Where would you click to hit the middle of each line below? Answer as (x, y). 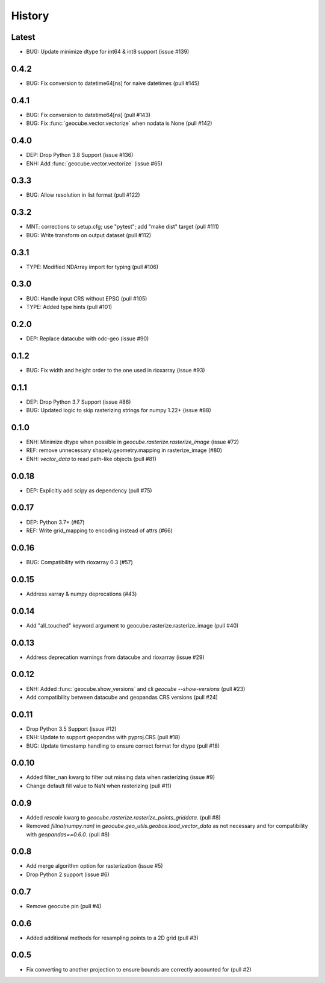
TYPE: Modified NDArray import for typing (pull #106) (92, 267)
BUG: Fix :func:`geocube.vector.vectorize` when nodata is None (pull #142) (119, 123)
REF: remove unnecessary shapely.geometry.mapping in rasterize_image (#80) (124, 450)
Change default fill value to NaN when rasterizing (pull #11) (99, 786)
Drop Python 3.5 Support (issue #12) (71, 729)
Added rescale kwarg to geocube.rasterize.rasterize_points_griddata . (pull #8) (123, 817)
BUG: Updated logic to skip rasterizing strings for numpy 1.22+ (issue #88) (119, 410)
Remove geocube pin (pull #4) (64, 906)
